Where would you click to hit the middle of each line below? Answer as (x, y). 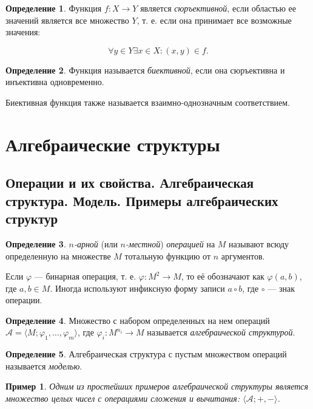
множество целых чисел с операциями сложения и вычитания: (123, 398)
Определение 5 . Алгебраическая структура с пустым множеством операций (146, 354)
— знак (281, 288)
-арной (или (96, 243)
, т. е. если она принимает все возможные (214, 20)
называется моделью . (44, 366)
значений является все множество (67, 20)
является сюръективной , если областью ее (218, 8)
